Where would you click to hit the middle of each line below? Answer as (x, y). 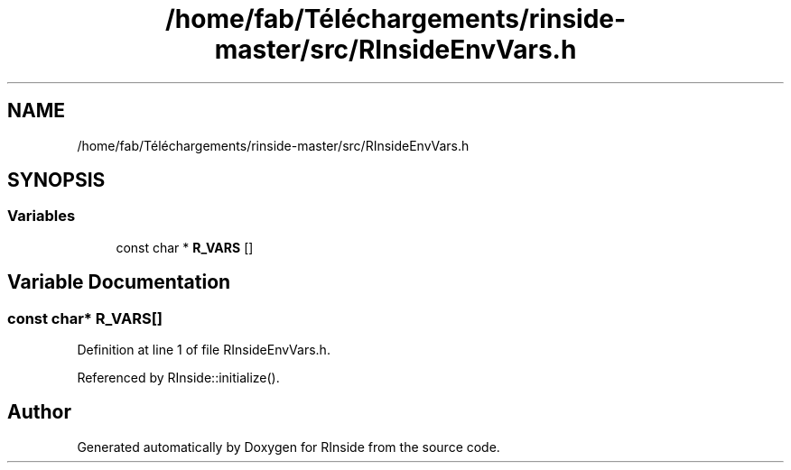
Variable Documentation (119, 282)
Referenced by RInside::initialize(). (178, 378)
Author (39, 412)
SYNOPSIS (56, 180)
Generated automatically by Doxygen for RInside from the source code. (288, 447)
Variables (42, 216)
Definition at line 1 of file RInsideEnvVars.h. (204, 350)
